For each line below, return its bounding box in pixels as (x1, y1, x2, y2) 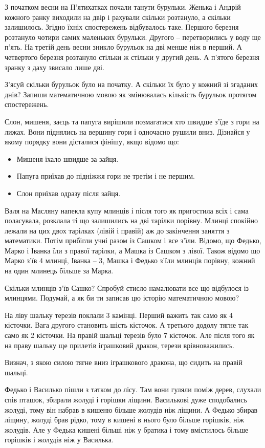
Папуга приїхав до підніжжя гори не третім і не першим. (16, 170, 195, 181)
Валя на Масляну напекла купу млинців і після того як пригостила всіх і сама (5, 205, 249, 216)
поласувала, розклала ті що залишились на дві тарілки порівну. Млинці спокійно (5, 215, 258, 226)
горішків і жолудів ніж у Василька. (5, 434, 114, 445)
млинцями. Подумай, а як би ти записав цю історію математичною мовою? (5, 292, 239, 303)
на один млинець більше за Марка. (5, 265, 114, 276)
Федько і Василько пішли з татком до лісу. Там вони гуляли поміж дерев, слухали (5, 384, 261, 395)
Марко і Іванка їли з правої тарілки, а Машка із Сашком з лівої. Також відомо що (5, 245, 260, 255)
